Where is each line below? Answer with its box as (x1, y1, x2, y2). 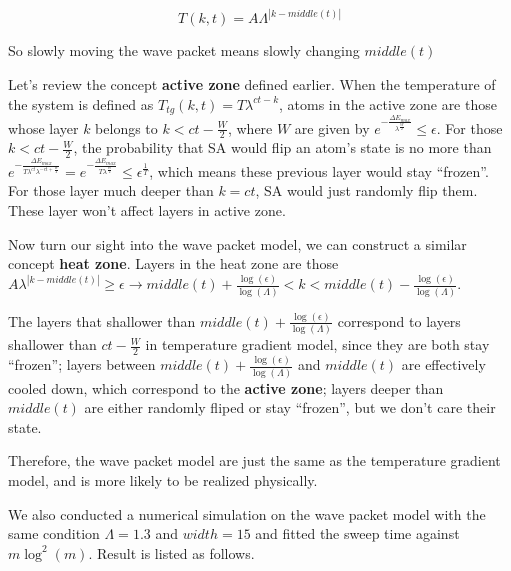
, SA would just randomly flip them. (255, 180, 478, 201)
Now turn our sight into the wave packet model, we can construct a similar (8, 233, 467, 254)
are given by (294, 117, 370, 138)
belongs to (95, 117, 158, 138)
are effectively (401, 354, 486, 375)
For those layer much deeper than (8, 180, 214, 201)
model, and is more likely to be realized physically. (8, 470, 318, 491)
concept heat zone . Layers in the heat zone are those (8, 253, 339, 274)
